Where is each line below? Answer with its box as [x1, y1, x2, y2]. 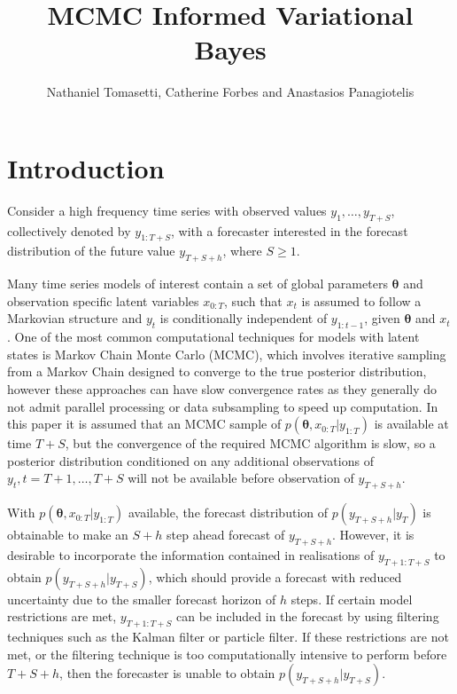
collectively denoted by [7, 221, 131, 240]
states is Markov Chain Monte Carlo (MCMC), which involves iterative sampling [7, 344, 446, 363]
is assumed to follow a [301, 291, 422, 310]
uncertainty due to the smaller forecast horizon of [7, 589, 276, 608]
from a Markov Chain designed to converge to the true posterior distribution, [7, 362, 427, 381]
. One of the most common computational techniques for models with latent [7, 327, 420, 346]
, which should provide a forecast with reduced [148, 567, 402, 586]
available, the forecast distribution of [128, 503, 329, 522]
